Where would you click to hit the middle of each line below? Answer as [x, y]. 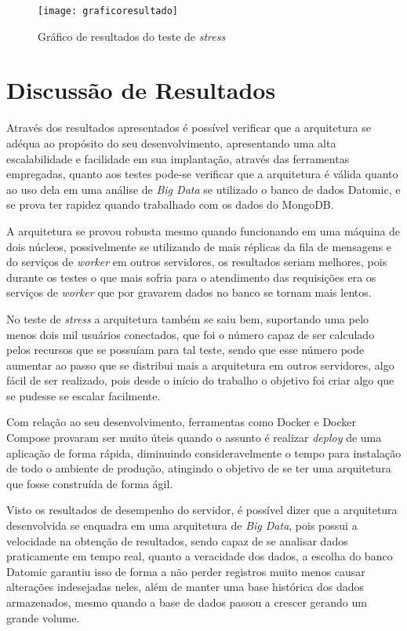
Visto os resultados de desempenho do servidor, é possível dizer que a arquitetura [202, 510]
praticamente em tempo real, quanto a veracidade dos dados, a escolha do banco [200, 556]
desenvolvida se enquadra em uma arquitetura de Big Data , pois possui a [182, 525]
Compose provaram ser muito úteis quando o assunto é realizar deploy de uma [194, 438]
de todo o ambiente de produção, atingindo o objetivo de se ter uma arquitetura [199, 468]
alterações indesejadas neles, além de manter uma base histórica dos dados [185, 587]
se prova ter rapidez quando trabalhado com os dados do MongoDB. [170, 204]
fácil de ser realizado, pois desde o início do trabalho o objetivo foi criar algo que [200, 380]
